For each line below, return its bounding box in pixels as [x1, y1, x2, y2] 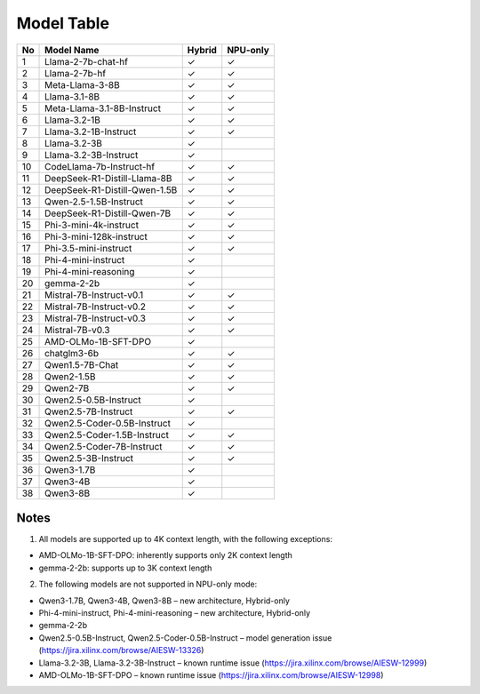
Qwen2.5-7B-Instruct [44, 405, 133, 418]
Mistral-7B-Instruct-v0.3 [44, 312, 147, 324]
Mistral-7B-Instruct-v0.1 [44, 289, 144, 301]
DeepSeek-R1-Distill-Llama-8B [44, 172, 172, 184]
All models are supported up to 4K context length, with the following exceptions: [38, 534, 333, 545]
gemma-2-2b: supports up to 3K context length [38, 562, 212, 573]
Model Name [44, 44, 100, 56]
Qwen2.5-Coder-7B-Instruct [44, 440, 163, 452]
